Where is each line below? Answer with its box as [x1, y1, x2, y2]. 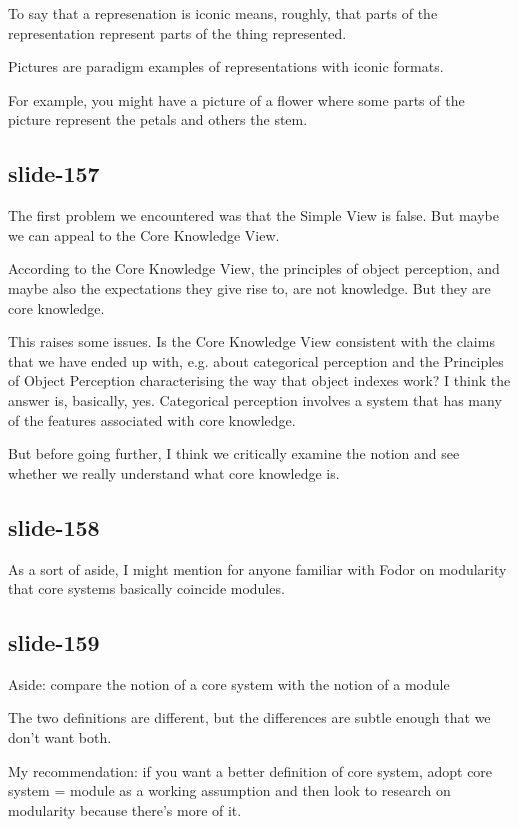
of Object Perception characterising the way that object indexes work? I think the [8, 370, 511, 391]
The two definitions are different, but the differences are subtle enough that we [8, 707, 491, 728]
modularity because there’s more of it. [8, 799, 242, 820]
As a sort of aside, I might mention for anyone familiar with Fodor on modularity [8, 558, 507, 579]
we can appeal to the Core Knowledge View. [8, 224, 280, 245]
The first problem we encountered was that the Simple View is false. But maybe [8, 205, 499, 226]
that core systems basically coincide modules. [8, 578, 285, 599]
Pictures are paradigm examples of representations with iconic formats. [8, 56, 444, 77]
